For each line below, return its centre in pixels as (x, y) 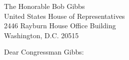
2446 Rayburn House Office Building (60, 26)
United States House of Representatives (64, 16)
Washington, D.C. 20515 (41, 35)
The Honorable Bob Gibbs (44, 6)
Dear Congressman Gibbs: (44, 52)
